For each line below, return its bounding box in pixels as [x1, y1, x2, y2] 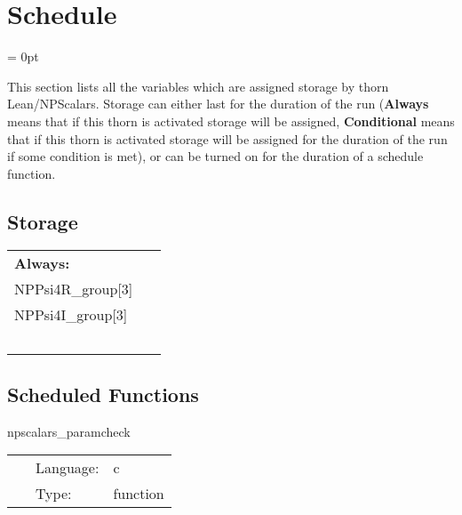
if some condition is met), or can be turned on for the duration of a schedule [7, 147, 424, 165]
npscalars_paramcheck [7, 422, 131, 440]
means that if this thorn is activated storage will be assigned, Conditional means [7, 111, 455, 130]
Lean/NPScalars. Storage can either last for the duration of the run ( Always [7, 94, 429, 113]
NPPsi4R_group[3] [14, 278, 133, 300]
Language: [36, 457, 100, 479]
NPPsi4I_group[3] [14, 304, 128, 326]
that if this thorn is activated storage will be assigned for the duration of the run [7, 129, 448, 148]
